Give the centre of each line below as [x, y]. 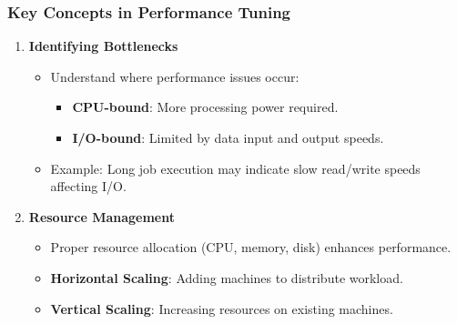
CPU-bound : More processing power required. [205, 107]
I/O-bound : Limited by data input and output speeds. [228, 137]
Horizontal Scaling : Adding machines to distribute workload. [227, 277]
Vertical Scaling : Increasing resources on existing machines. [222, 308]
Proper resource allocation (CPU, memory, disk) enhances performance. [251, 247]
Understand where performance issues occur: [175, 76]
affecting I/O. [88, 186]
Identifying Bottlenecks [103, 46]
